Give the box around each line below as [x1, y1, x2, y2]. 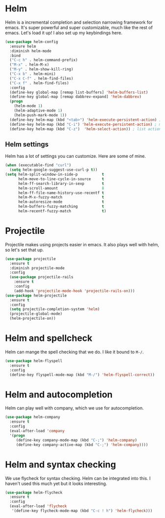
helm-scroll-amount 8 [18, 185, 105, 190]
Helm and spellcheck [5, 333, 92, 344]
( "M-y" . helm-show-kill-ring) [9, 67, 74, 72]
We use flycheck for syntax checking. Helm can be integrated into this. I [5, 475, 151, 481]
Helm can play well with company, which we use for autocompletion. [5, 405, 144, 411]
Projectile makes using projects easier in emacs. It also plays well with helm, [5, 241, 160, 247]
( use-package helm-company [5, 415, 60, 420]
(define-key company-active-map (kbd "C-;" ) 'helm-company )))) [16, 442, 148, 447]
